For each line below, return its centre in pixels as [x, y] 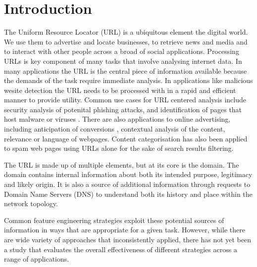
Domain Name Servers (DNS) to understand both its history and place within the [128, 194]
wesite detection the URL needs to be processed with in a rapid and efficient [120, 90]
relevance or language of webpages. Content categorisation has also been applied [126, 138]
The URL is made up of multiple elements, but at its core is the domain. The [122, 164]
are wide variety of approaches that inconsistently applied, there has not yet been [128, 239]
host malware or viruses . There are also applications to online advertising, [117, 119]
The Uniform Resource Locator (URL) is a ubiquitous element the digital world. [126, 32]
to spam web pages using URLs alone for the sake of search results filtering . [119, 148]
